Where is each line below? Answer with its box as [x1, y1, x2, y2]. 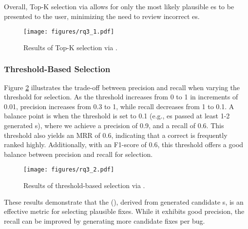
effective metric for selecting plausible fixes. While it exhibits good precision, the [4, 206, 245, 216]
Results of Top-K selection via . [23, 42, 117, 52]
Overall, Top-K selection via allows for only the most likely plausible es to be [4, 1, 234, 11]
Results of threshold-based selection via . [23, 180, 145, 191]
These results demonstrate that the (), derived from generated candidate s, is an [4, 196, 244, 207]
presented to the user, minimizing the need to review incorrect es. [4, 11, 200, 21]
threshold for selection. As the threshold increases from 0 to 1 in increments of [4, 92, 238, 102]
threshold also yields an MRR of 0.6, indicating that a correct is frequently [4, 130, 228, 140]
